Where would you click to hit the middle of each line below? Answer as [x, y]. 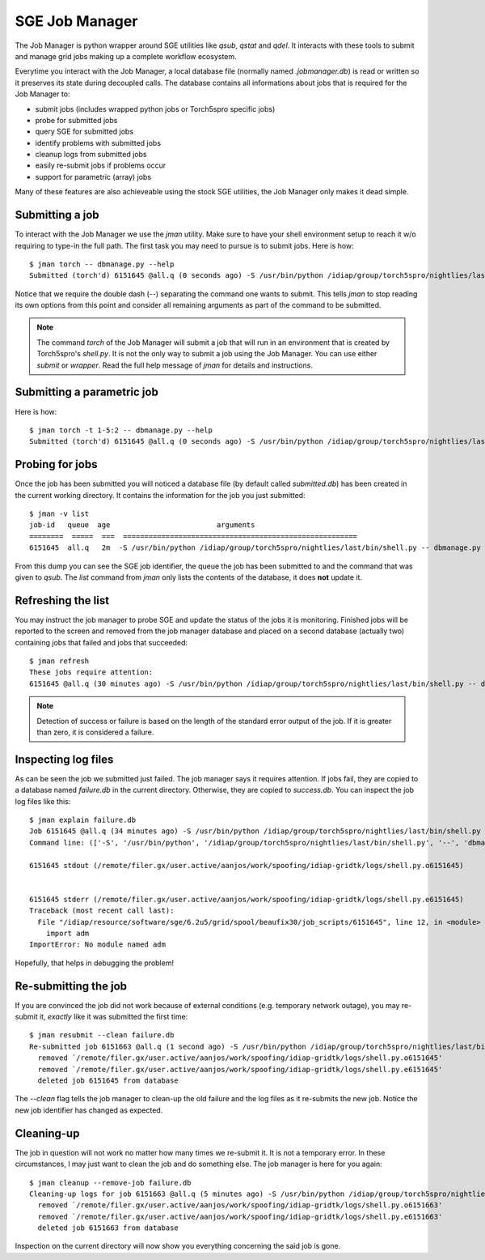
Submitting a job [57, 215]
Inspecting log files [64, 759]
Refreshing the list [62, 600]
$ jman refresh [59, 661]
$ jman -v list [59, 514]
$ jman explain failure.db [83, 820]
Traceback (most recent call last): [102, 911]
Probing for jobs [56, 464]
